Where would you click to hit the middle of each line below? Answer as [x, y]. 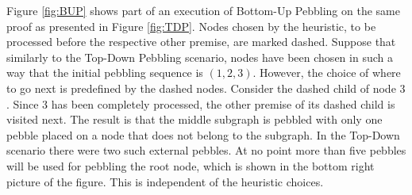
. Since [23, 103]
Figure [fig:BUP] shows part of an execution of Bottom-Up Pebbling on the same [203, 10]
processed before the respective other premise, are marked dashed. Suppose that [201, 42]
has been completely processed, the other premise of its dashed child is [223, 103]
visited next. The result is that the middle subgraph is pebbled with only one [194, 119]
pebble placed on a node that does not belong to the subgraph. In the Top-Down [203, 134]
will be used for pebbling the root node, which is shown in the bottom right [191, 165]
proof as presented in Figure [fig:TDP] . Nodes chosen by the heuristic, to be [191, 26]
